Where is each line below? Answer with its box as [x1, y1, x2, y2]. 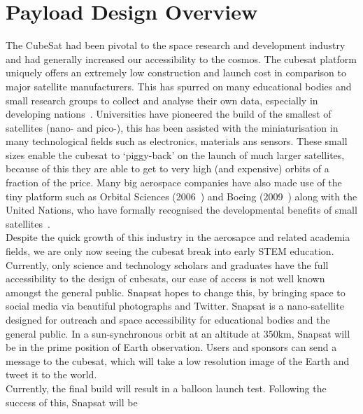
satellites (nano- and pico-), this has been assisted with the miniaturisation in [6, 120, 339, 134]
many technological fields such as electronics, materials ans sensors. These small [6, 134, 348, 149]
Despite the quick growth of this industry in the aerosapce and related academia [6, 230, 350, 244]
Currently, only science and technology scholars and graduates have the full [6, 257, 329, 272]
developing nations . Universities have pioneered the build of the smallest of [6, 106, 332, 121]
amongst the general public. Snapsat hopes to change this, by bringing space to [6, 284, 346, 299]
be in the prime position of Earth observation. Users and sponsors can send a [6, 340, 337, 354]
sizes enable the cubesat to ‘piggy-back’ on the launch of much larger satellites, [6, 147, 345, 162]
